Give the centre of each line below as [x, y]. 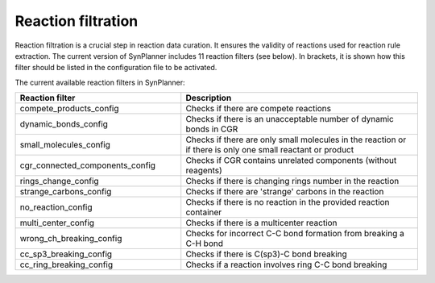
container [204, 212]
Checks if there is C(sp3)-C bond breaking [267, 254]
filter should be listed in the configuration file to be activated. [116, 68]
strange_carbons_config [66, 192]
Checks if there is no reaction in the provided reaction [288, 202]
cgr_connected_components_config [88, 165]
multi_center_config [57, 223]
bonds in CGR [212, 129]
